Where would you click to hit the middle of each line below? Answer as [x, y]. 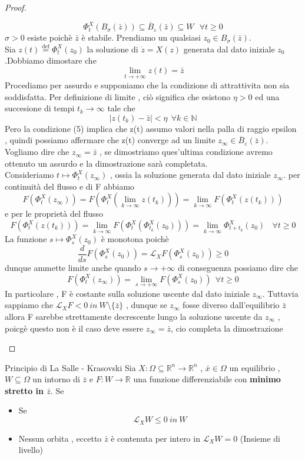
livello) [31, 450]
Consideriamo [29, 175]
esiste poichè [50, 37]
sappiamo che [29, 305]
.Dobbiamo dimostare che [51, 60]
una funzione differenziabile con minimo [207, 379]
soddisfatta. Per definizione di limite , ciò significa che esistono [118, 96]
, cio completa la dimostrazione [227, 328]
